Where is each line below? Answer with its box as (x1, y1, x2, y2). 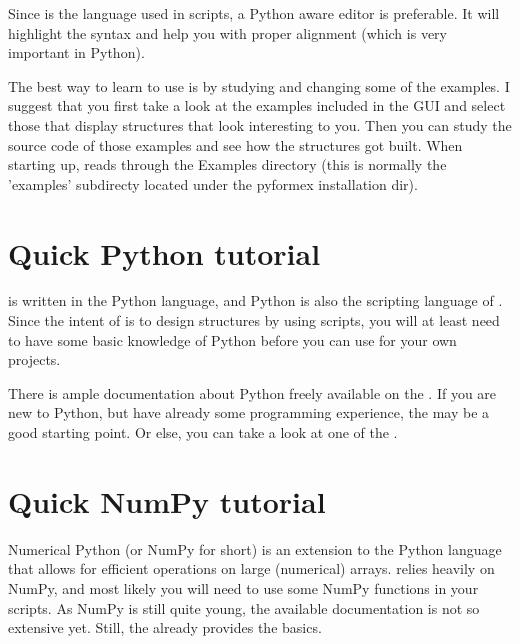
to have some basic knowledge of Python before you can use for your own (8, 329, 457, 350)
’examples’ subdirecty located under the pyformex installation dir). (8, 173, 418, 194)
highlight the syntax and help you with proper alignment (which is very (8, 22, 447, 43)
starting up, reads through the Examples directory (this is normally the (8, 154, 447, 175)
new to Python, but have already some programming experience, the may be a (8, 402, 490, 423)
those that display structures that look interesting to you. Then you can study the (8, 114, 512, 135)
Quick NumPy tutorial (8, 480, 326, 521)
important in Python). (8, 42, 145, 63)
